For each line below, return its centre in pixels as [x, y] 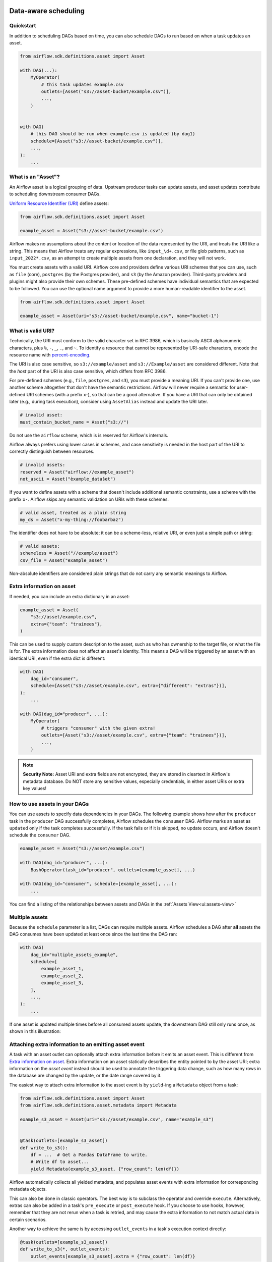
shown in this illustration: [35, 1031]
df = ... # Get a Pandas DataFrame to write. [89, 1154]
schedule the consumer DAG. [40, 835]
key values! [35, 788]
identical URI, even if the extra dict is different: [57, 658]
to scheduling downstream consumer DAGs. [55, 194]
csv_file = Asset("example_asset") [64, 560]
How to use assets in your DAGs [49, 804]
